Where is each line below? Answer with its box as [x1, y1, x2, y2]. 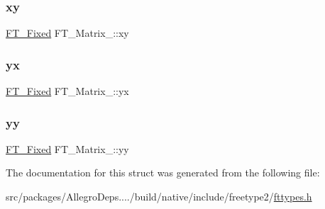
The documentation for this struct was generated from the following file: [6, 165, 320, 180]
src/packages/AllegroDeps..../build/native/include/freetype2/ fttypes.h [6, 189, 312, 204]
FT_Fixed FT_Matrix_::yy [6, 141, 129, 156]
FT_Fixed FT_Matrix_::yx [6, 84, 129, 98]
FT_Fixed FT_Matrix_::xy [6, 26, 129, 40]
